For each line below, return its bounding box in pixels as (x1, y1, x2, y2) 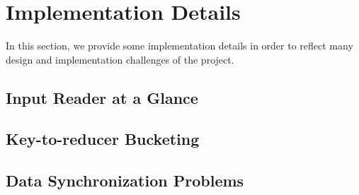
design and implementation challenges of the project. (6, 52, 234, 66)
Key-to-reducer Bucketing (6, 128, 200, 150)
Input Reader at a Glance (6, 86, 198, 108)
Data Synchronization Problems (6, 170, 244, 191)
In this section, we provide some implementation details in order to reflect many (6, 38, 353, 53)
